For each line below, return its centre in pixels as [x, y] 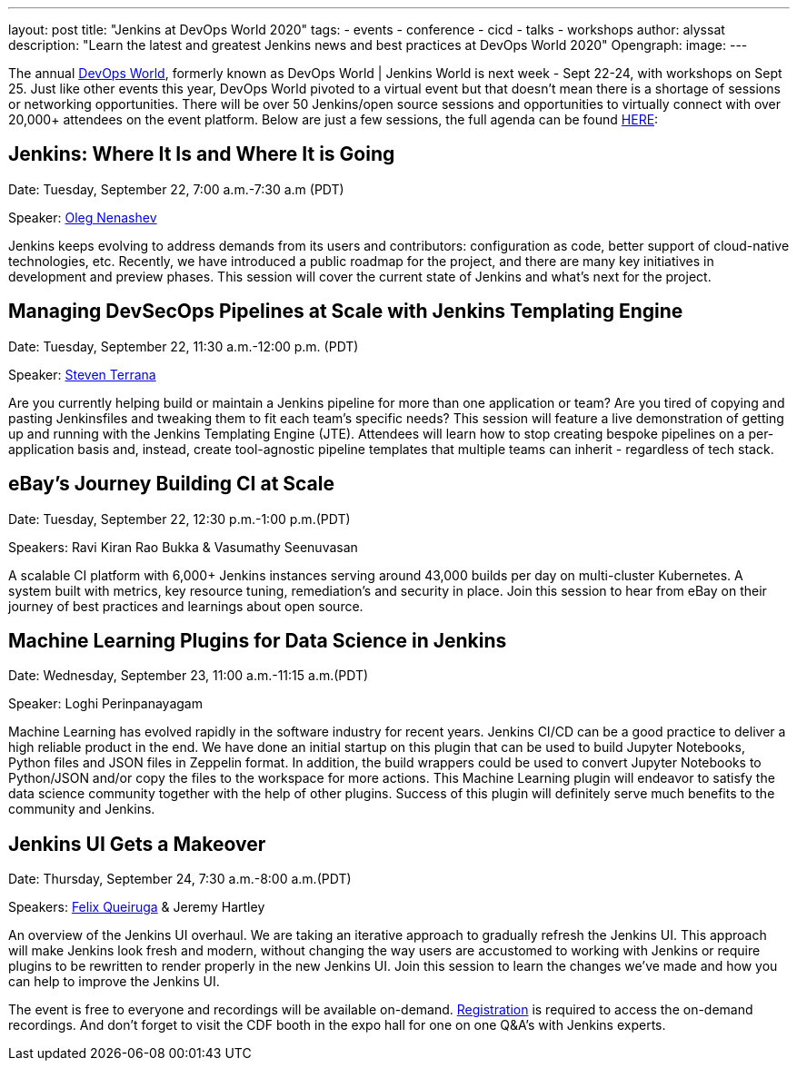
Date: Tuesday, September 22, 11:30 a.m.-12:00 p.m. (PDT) [184, 346]
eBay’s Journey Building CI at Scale [171, 484]
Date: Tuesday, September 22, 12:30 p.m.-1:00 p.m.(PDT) [179, 519]
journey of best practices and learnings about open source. [186, 606]
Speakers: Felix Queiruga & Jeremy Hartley [137, 907]
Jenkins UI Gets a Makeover [137, 844]
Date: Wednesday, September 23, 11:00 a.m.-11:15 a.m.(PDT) [189, 676]
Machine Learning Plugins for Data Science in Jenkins [258, 640]
